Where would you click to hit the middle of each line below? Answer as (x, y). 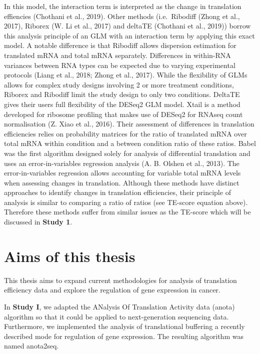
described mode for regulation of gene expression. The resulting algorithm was (124, 336)
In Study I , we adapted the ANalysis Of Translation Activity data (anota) (119, 306)
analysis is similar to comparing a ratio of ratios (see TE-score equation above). (126, 202)
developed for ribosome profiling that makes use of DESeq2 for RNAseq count (123, 114)
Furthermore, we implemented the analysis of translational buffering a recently (124, 326)
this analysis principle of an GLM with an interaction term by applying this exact (129, 35)
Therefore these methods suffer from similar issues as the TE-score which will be (127, 212)
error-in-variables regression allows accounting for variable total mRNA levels (122, 173)
